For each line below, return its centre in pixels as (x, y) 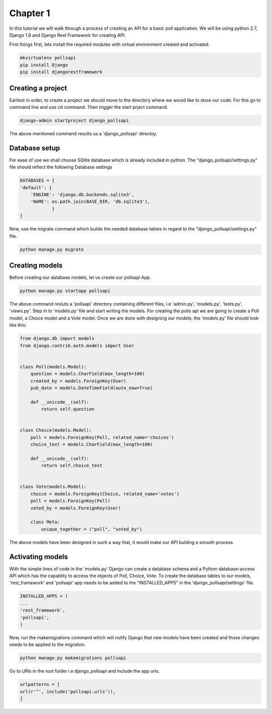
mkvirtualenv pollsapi (48, 58)
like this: (18, 325)
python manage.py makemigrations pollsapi (73, 658)
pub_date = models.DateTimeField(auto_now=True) (92, 388)
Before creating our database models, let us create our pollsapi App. (80, 278)
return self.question (68, 409)
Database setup (35, 148)
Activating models (39, 557)
